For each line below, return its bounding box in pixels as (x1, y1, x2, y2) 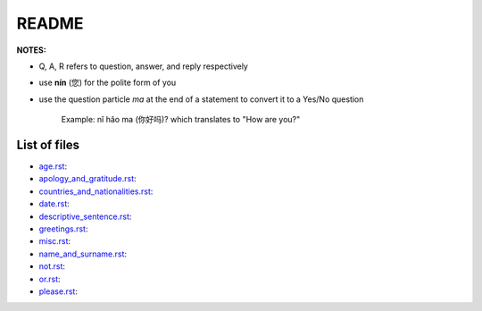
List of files (16, 137, 80, 152)
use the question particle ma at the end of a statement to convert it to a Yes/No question (38, 94, 364, 105)
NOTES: (16, 45, 46, 55)
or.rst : (38, 273, 62, 284)
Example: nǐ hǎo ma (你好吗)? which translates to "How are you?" (61, 114, 301, 125)
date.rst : (38, 198, 71, 209)
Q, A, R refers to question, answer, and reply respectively (38, 61, 249, 71)
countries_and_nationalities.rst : (38, 186, 154, 197)
